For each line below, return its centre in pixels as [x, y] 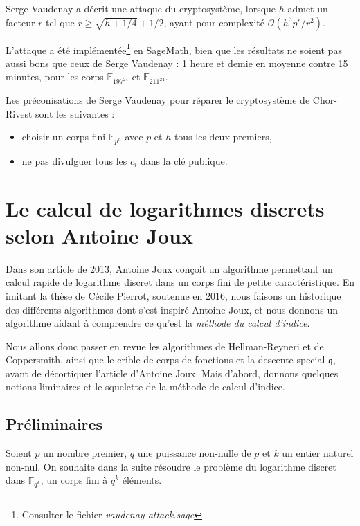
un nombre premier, [85, 453]
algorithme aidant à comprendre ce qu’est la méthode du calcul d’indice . [158, 323]
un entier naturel [318, 453]
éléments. [142, 480]
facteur [20, 22]
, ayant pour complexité [214, 22]
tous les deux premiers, [223, 137]
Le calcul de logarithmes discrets [165, 208]
